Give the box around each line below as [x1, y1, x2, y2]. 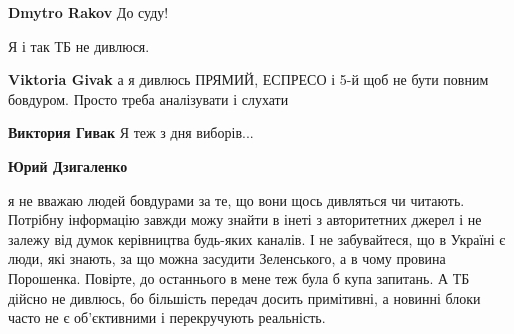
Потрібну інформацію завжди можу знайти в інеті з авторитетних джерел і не [8, 209, 482, 230]
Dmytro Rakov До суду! [8, 2, 169, 22]
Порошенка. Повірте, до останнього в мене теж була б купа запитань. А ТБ [8, 267, 470, 288]
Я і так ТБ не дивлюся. [8, 35, 150, 56]
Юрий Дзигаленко [8, 155, 128, 176]
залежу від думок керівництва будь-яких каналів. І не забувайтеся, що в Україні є [8, 228, 506, 249]
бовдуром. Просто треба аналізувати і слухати [8, 88, 289, 109]
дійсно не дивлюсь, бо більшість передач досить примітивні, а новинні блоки [8, 287, 481, 308]
